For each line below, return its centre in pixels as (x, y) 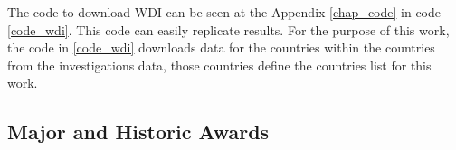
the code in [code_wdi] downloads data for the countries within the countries (221, 47)
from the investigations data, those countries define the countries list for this (219, 65)
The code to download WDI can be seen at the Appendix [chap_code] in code (224, 12)
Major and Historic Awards (138, 131)
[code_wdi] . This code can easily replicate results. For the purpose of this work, (228, 29)
